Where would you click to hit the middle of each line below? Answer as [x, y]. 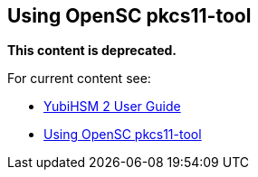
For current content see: [79, 79]
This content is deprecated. [92, 51]
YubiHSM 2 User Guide [112, 107]
